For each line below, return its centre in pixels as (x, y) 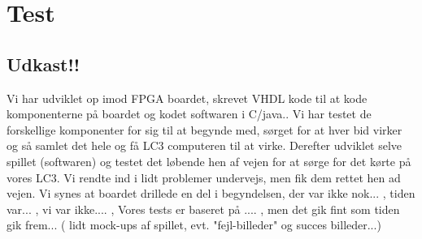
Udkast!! (44, 64)
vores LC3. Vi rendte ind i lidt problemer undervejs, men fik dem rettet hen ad (204, 177)
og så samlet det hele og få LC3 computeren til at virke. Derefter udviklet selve (204, 145)
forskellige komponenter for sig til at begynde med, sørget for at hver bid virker (204, 129)
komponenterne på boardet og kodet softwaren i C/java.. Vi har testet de (189, 114)
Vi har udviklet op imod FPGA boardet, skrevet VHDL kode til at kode (187, 98)
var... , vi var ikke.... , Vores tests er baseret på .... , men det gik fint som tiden (203, 209)
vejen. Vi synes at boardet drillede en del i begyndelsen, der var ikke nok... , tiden (211, 193)
